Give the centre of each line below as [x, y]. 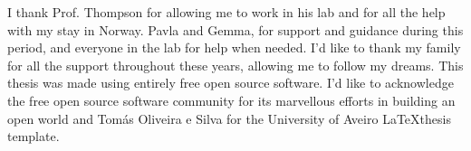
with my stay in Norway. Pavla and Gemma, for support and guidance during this [235, 29]
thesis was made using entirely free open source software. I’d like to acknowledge [231, 83]
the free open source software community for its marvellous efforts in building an [231, 100]
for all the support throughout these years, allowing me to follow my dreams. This [235, 65]
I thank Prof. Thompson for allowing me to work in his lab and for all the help [226, 12]
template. [34, 136]
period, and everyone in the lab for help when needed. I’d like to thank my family [234, 47]
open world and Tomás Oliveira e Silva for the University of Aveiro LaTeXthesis [229, 118]
